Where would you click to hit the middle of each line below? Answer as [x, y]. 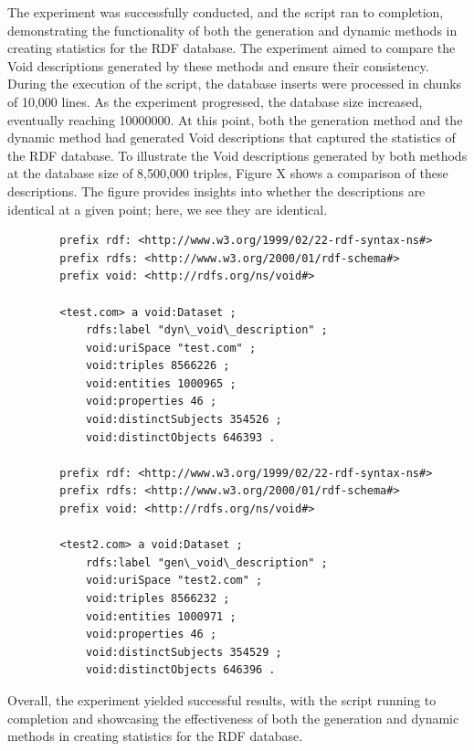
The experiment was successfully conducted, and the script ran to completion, [226, 12]
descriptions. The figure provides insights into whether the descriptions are [216, 190]
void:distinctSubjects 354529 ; [184, 652]
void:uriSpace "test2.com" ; [174, 581]
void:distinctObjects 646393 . [180, 437]
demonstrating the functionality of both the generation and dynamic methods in [232, 30]
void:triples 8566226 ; [158, 366]
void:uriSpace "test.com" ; [171, 348]
